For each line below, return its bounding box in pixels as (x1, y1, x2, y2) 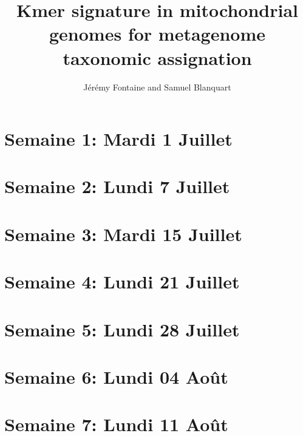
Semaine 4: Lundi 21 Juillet (4, 269, 240, 294)
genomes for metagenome (49, 21, 265, 46)
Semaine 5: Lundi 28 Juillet (4, 316, 240, 341)
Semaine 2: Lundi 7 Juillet (4, 174, 230, 199)
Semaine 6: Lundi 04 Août (4, 364, 228, 389)
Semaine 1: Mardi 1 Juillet (4, 126, 233, 151)
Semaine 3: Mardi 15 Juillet (4, 221, 242, 246)
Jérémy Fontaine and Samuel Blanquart (83, 80, 231, 93)
